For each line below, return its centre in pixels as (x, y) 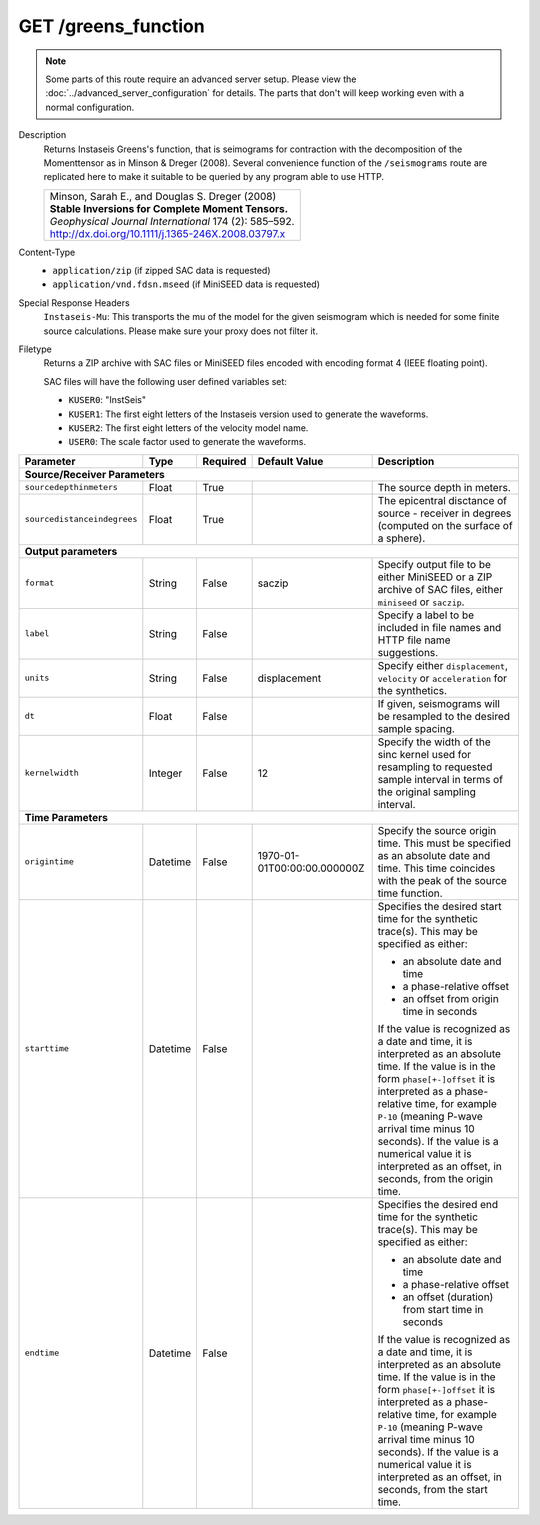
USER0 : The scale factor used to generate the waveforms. (187, 442)
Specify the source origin (437, 830)
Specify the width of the (434, 742)
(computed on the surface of (445, 525)
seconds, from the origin (435, 1178)
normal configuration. (90, 107)
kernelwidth (51, 773)
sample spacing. (416, 728)
